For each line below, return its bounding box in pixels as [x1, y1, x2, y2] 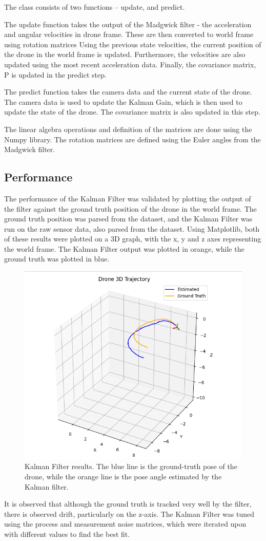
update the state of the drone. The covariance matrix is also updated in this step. [4, 106, 260, 117]
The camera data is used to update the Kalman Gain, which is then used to [4, 96, 242, 107]
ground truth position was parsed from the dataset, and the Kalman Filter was [4, 213, 253, 224]
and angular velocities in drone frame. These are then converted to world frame [4, 29, 254, 40]
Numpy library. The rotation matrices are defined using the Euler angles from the [4, 134, 261, 144]
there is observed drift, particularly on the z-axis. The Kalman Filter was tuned [4, 508, 255, 519]
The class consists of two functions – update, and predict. [4, 2, 185, 12]
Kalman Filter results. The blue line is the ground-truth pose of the [25, 461, 237, 472]
